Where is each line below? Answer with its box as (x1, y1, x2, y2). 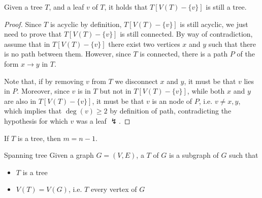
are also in (4, 95, 37, 106)
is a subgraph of (169, 150, 219, 160)
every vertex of (90, 184, 137, 194)
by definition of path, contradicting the (110, 105, 232, 116)
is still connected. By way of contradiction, (120, 29, 253, 39)
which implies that (4, 105, 62, 116)
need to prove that (4, 29, 62, 39)
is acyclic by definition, (50, 18, 122, 29)
